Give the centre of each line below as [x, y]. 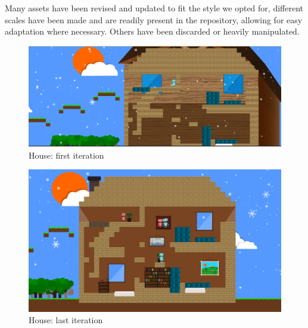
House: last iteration [66, 320]
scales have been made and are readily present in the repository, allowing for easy [154, 19]
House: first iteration [66, 155]
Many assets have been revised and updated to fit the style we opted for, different [154, 8]
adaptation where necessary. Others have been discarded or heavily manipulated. [152, 31]
